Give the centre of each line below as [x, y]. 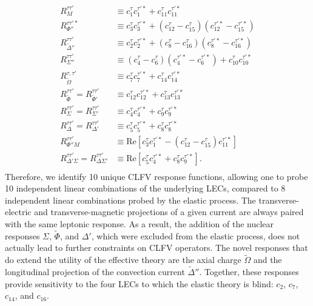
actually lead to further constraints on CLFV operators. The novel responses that [156, 248]
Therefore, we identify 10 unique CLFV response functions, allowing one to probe [156, 176]
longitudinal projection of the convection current [95, 272]
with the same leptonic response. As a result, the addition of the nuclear [140, 224]
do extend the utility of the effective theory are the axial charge [123, 260]
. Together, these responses [249, 272]
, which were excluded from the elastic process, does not [196, 235]
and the [268, 260]
